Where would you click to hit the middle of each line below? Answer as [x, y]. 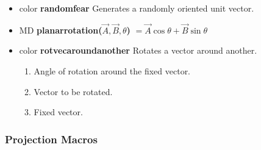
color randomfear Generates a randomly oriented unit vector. [137, 8]
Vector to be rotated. [73, 91]
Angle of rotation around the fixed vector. [112, 71]
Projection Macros [51, 139]
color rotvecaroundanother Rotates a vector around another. [138, 50]
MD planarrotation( [61, 30]
